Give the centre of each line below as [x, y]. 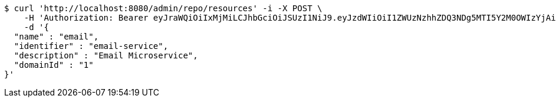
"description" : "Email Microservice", [106, 55]
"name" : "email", [56, 37]
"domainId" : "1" [54, 65]
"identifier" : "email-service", [91, 46]
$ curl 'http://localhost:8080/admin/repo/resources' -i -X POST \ [163, 8]
